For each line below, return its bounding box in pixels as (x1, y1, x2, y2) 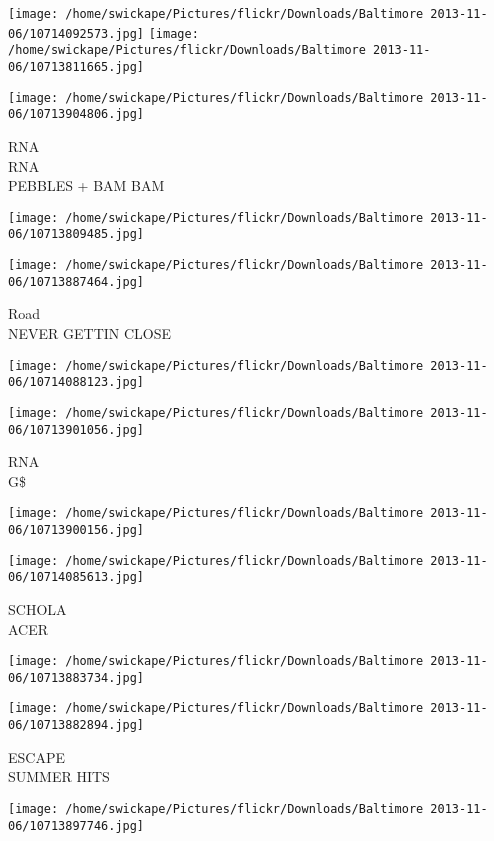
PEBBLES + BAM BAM (8, 175, 165, 196)
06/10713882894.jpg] (8, 718, 145, 733)
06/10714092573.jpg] (8, 26, 145, 41)
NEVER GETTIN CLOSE (8, 322, 172, 343)
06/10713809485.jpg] (8, 227, 145, 242)
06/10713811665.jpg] (8, 59, 145, 74)
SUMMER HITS (8, 766, 110, 787)
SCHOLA (8, 598, 67, 619)
